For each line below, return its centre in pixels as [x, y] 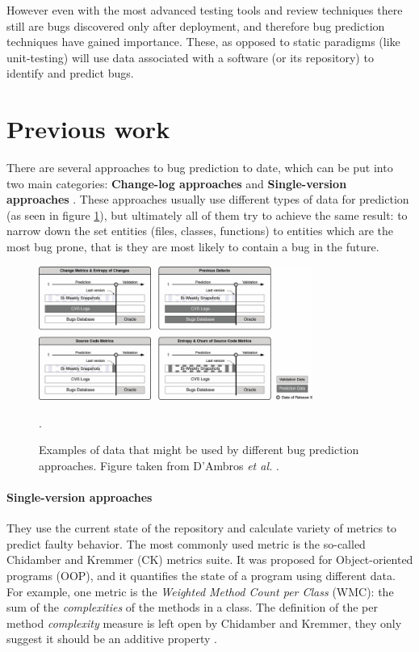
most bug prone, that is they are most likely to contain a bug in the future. [193, 247]
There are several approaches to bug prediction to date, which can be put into [200, 168]
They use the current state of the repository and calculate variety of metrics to [202, 528]
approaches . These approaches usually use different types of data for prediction [208, 199]
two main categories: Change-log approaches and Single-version [177, 183]
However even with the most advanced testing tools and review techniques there [205, 10]
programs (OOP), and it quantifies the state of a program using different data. [201, 576]
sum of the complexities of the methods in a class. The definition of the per [192, 607]
